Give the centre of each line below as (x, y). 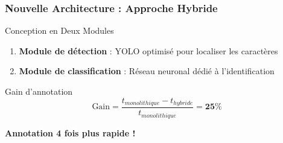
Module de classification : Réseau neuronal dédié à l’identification (147, 71)
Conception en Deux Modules (59, 30)
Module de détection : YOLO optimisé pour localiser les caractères (148, 50)
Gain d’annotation (39, 91)
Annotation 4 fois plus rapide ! (70, 132)
